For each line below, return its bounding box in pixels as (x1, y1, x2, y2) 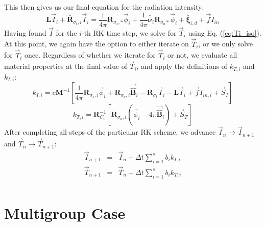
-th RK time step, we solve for (81, 27, 177, 38)
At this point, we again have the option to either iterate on (4, 38, 189, 49)
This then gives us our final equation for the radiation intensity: (4, 2, 204, 12)
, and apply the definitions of (136, 61, 227, 71)
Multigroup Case (4, 202, 126, 223)
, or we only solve (198, 38, 253, 49)
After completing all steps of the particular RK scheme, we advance (4, 127, 216, 137)
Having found (4, 27, 46, 38)
